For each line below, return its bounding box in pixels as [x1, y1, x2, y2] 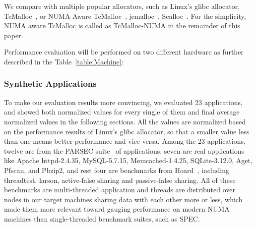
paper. [4, 30, 23, 40]
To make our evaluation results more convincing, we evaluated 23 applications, [4, 97, 243, 107]
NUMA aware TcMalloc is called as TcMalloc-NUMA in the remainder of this [4, 20, 240, 31]
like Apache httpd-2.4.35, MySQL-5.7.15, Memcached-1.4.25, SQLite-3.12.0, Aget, [4, 155, 253, 166]
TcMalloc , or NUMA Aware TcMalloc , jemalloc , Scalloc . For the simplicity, [4, 10, 246, 21]
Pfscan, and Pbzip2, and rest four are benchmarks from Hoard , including [4, 165, 229, 175]
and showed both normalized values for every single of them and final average [4, 107, 240, 117]
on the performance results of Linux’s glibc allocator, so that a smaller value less [4, 126, 250, 136]
